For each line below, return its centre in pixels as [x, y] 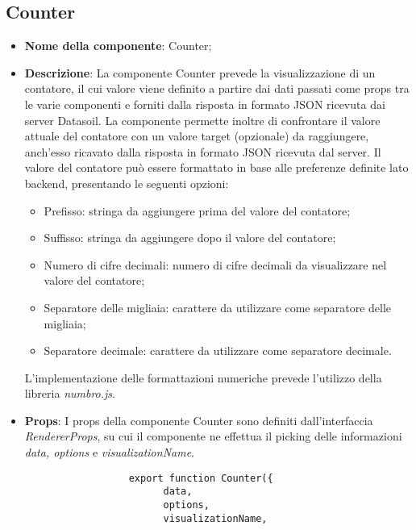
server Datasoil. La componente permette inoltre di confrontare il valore [202, 120]
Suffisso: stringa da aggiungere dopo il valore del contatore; [190, 238]
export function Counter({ [201, 478]
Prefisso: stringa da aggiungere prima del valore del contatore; [197, 210]
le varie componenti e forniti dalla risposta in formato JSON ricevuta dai [205, 104]
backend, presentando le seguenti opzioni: [127, 183]
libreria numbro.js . [70, 393]
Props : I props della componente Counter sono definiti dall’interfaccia [199, 420]
